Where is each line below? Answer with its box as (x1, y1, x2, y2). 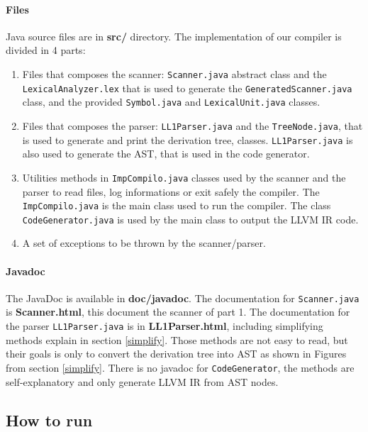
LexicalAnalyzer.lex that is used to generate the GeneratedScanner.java (22, 80, 352, 95)
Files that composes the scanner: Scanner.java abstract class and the (22, 66, 327, 81)
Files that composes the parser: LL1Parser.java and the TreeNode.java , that (22, 118, 363, 133)
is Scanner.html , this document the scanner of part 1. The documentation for (6, 304, 350, 319)
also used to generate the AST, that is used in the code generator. (22, 146, 310, 161)
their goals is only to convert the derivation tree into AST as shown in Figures (6, 346, 347, 361)
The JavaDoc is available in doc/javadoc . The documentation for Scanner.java (6, 290, 359, 305)
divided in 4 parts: (6, 43, 86, 57)
